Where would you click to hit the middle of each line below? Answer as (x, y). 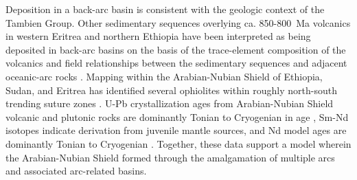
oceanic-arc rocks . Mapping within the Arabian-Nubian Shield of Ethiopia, (164, 76)
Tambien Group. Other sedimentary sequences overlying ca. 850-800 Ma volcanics (178, 22)
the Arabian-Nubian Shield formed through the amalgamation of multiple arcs (170, 157)
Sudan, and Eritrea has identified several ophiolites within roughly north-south (172, 90)
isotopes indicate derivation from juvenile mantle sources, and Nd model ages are (176, 130)
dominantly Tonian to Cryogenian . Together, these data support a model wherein (178, 143)
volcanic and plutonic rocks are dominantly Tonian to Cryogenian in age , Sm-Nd (177, 116)
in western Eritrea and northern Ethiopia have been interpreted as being (158, 36)
